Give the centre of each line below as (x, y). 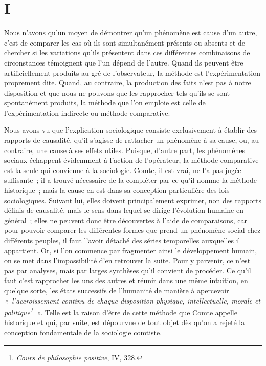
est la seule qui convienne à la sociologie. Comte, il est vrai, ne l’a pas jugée (123, 170)
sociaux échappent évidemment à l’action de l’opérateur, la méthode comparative (131, 160)
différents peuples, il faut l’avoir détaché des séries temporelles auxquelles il (122, 240)
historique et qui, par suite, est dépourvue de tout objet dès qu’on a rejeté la (125, 322)
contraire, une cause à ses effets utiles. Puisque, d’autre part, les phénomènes (125, 150)
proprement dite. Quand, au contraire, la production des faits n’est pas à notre (128, 83)
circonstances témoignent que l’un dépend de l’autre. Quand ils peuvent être (124, 62)
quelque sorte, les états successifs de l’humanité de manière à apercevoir (117, 290)
